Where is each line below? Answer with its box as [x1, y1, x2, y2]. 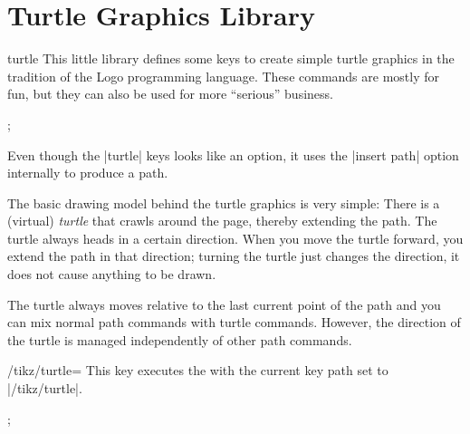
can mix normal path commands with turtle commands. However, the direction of [7, 313, 461, 332]
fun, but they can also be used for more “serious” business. [7, 84, 333, 103]
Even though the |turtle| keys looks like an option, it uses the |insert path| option [7, 145, 459, 164]
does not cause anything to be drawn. [7, 265, 216, 284]
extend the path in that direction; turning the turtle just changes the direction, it [7, 246, 460, 265]
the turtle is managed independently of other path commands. [7, 330, 352, 349]
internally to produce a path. [7, 163, 168, 182]
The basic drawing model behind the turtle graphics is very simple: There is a [7, 193, 440, 212]
